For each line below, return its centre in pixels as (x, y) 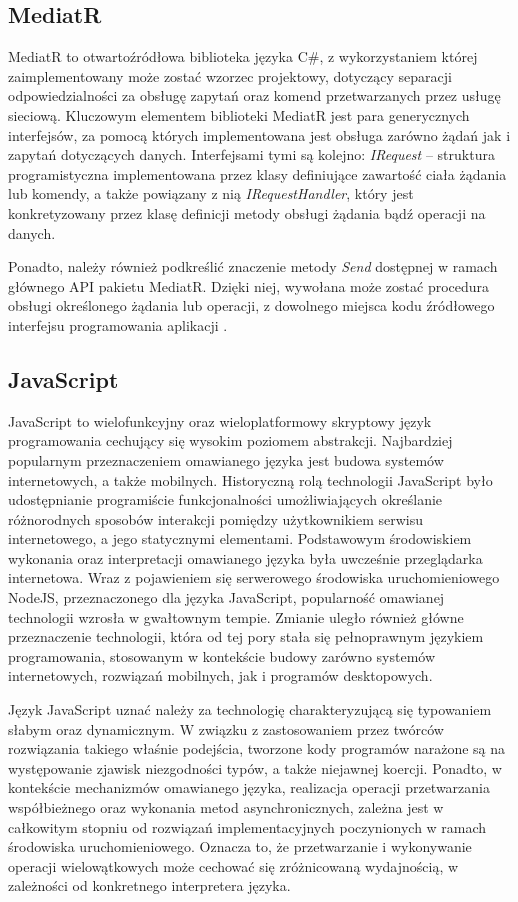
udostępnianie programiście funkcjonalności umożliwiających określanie (225, 499)
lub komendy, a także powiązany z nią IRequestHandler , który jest (211, 193)
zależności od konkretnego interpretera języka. (149, 885)
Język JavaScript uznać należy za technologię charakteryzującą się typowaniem (250, 709)
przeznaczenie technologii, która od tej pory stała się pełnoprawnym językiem (246, 636)
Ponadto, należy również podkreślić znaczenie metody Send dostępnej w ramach (253, 266)
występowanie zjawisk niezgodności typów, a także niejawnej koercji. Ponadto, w (255, 767)
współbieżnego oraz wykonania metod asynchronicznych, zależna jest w (226, 807)
